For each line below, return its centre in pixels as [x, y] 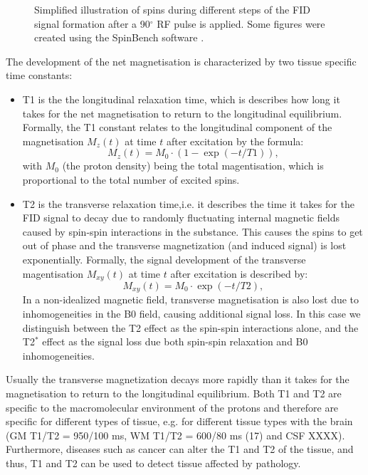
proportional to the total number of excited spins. [131, 179]
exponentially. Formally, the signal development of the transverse [164, 259]
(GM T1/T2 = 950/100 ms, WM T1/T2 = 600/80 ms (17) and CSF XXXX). [175, 435]
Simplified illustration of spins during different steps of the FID [172, 9]
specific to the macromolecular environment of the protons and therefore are [172, 407]
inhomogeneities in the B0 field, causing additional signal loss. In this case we [191, 313]
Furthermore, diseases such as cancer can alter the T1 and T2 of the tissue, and [180, 449]
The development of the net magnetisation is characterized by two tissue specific [181, 61]
